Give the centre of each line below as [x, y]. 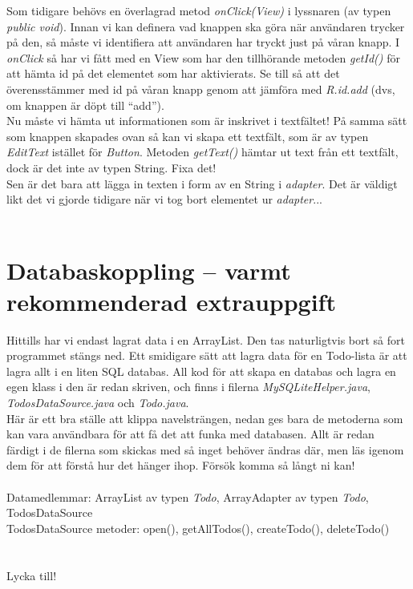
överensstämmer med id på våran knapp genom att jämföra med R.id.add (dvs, [201, 89]
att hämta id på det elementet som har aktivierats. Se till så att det [173, 73]
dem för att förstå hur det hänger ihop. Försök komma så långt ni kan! [181, 465]
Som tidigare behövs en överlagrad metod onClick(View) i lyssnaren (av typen [199, 10]
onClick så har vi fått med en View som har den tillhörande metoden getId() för [203, 57]
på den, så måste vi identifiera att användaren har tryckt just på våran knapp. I [203, 42]
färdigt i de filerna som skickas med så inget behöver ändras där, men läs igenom [205, 449]
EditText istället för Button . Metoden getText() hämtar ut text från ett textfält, [202, 152]
